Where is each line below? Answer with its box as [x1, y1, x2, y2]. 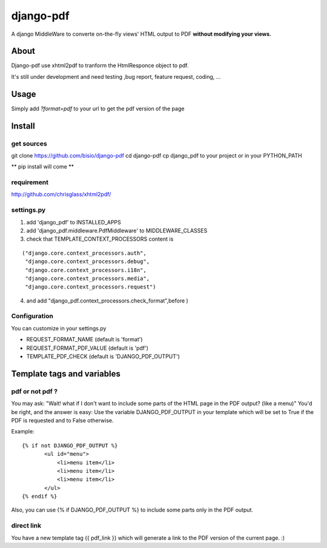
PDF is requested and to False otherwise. [11, 416, 114, 424]
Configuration [11, 312, 54, 321]
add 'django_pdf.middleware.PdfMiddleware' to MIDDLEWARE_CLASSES [26, 227, 208, 234]
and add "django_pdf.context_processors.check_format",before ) [26, 297, 189, 304]
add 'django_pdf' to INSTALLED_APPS [26, 218, 121, 226]
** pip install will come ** [11, 163, 74, 170]
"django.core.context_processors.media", [25, 275, 150, 282]
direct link [11, 521, 42, 530]
